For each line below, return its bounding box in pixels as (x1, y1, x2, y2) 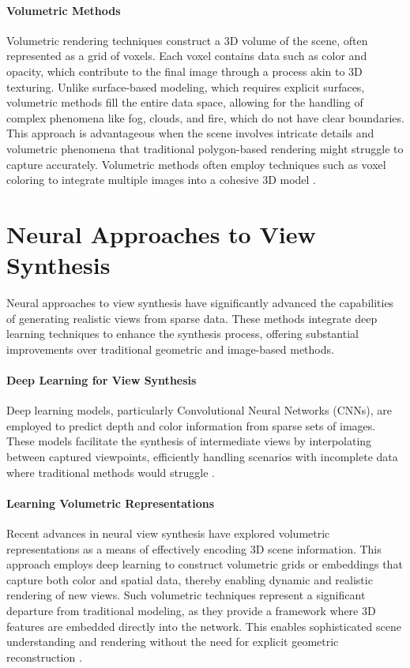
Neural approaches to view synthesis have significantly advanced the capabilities (6, 295, 394, 311)
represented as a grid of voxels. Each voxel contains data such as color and (6, 47, 367, 64)
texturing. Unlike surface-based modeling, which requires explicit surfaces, (6, 78, 365, 95)
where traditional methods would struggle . (6, 463, 215, 480)
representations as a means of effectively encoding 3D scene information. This (6, 540, 382, 557)
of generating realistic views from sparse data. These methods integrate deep (6, 310, 378, 326)
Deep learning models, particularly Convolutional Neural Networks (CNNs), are (6, 402, 392, 418)
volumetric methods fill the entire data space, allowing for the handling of (6, 94, 363, 111)
